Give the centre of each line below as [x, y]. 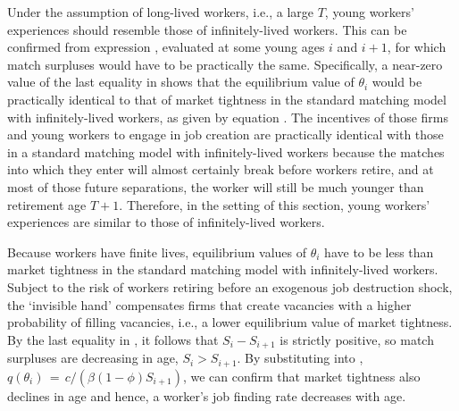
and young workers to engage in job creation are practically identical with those [225, 134]
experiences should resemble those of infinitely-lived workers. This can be [207, 29]
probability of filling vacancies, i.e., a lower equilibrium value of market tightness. [230, 322]
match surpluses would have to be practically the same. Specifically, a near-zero [225, 64]
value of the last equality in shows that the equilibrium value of [181, 82]
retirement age [47, 204]
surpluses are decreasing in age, [93, 358]
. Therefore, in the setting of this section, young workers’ [275, 204]
